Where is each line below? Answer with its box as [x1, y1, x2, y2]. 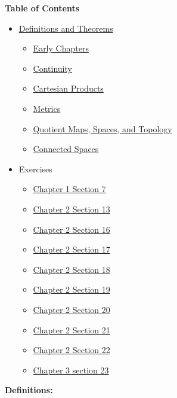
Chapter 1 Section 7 [33, 183, 106, 195]
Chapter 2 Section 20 [33, 303, 110, 315]
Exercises [18, 162, 52, 175]
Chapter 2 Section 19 [33, 283, 110, 296]
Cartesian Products [33, 82, 104, 95]
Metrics [33, 102, 61, 114]
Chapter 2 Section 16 [33, 223, 110, 235]
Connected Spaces [33, 142, 99, 155]
